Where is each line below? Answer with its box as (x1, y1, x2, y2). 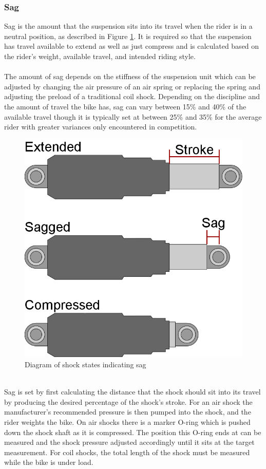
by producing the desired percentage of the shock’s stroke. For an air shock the (4, 396, 253, 407)
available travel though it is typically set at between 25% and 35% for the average (4, 111, 262, 122)
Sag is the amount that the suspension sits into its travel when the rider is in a (4, 21, 253, 31)
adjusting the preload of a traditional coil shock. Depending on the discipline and (4, 91, 260, 102)
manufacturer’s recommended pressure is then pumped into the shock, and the (4, 406, 251, 417)
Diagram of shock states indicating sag (25, 359, 146, 369)
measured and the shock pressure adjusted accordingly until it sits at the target (4, 437, 255, 447)
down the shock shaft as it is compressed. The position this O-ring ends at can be (4, 426, 261, 437)
